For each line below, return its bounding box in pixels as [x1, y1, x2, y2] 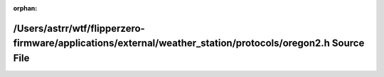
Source [331, 37, 365, 49]
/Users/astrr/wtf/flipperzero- [13, 22, 145, 35]
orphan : [13, 4, 38, 12]
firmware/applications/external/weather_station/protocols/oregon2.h [13, 37, 331, 49]
